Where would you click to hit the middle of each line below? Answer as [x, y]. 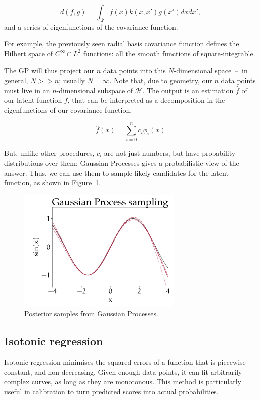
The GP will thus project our [49, 70]
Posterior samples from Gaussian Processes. [91, 314]
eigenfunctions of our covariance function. [68, 109]
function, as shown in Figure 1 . [53, 182]
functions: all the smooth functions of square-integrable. [169, 53]
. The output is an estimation [188, 90]
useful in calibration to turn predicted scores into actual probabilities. [111, 391]
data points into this [134, 70]
